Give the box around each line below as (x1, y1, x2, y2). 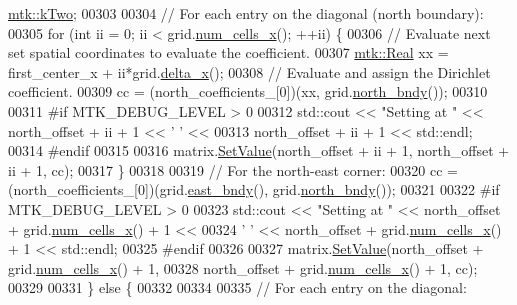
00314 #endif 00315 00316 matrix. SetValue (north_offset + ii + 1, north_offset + (8, 140, 510, 161)
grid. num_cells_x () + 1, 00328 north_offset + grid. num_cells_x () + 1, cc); (8, 257, 478, 278)
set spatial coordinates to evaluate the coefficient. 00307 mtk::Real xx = (8, 42, 449, 63)
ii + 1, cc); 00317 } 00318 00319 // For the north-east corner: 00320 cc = (8, 159, 458, 180)
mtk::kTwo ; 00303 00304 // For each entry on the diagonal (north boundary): (8, 3, 484, 23)
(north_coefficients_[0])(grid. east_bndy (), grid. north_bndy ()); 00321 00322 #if (8, 179, 500, 200)
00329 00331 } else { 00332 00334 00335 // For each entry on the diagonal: (8, 277, 467, 298)
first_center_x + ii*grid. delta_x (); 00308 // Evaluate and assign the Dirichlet (8, 61, 491, 82)
